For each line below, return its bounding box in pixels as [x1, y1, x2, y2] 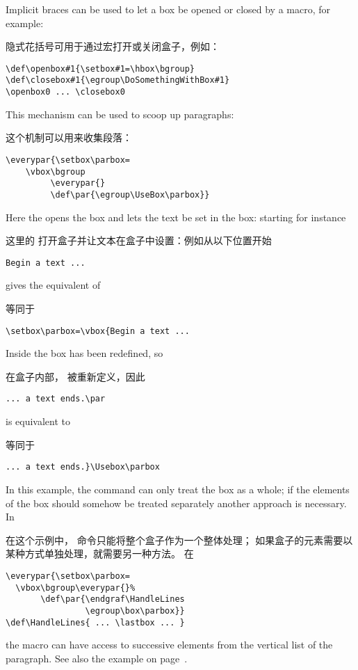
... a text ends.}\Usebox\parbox [6, 462, 160, 472]
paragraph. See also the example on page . [6, 651, 188, 665]
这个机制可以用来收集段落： [6, 130, 132, 145]
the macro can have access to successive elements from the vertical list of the [6, 637, 333, 652]
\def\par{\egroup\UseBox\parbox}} [50, 189, 210, 200]
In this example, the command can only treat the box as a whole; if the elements [6, 481, 350, 496]
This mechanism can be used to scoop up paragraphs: [6, 106, 234, 121]
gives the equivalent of [6, 278, 101, 292]
